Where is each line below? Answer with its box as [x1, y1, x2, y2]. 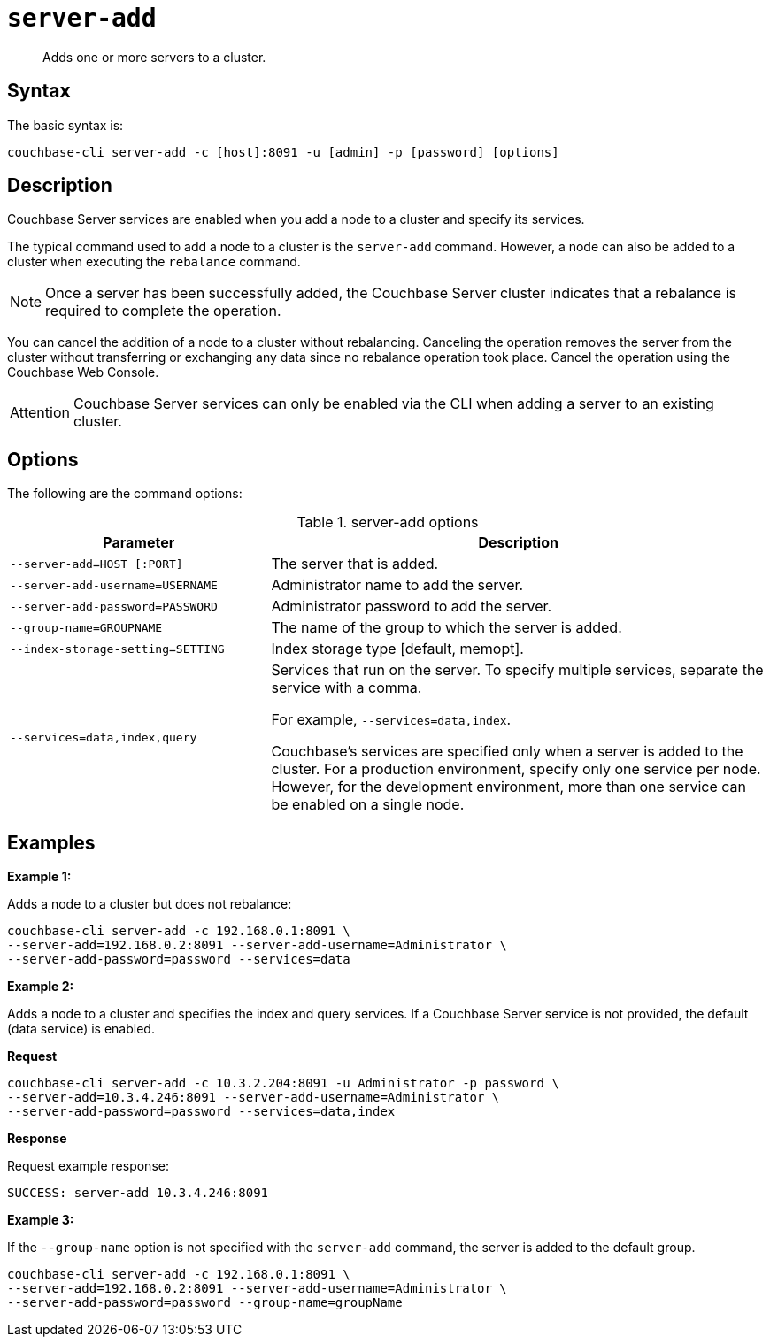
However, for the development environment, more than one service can [271, 778, 747, 796]
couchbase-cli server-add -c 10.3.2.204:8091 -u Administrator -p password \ [7, 1076, 559, 1091]
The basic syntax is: [7, 117, 124, 133]
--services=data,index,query [10, 730, 197, 744]
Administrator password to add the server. [271, 597, 552, 616]
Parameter [103, 534, 175, 552]
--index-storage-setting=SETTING [10, 641, 225, 656]
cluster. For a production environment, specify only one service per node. [271, 760, 761, 779]
